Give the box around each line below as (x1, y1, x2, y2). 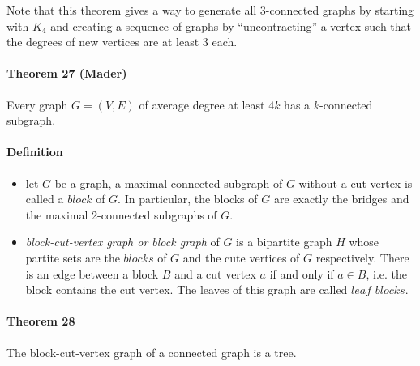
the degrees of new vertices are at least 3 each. (6, 33, 238, 50)
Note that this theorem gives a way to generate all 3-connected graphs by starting (6, 2, 414, 18)
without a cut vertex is (298, 174, 413, 191)
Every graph (6, 96, 68, 113)
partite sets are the (25, 249, 120, 266)
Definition (6, 143, 63, 160)
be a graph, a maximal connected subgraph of (54, 174, 283, 191)
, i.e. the (366, 265, 407, 282)
